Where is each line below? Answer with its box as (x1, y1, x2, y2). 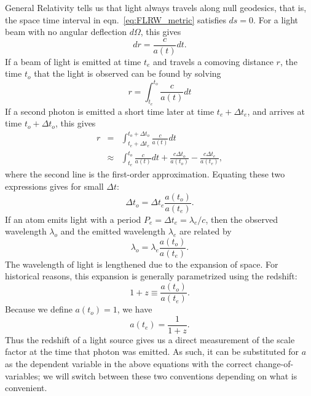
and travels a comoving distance (153, 55, 274, 68)
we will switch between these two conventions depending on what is (42, 369, 297, 382)
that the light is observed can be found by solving (34, 67, 221, 80)
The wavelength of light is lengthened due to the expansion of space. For (5, 257, 278, 270)
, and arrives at (247, 104, 305, 117)
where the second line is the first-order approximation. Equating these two (5, 168, 285, 181)
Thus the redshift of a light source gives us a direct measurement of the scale (5, 333, 295, 346)
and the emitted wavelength (60, 225, 166, 238)
